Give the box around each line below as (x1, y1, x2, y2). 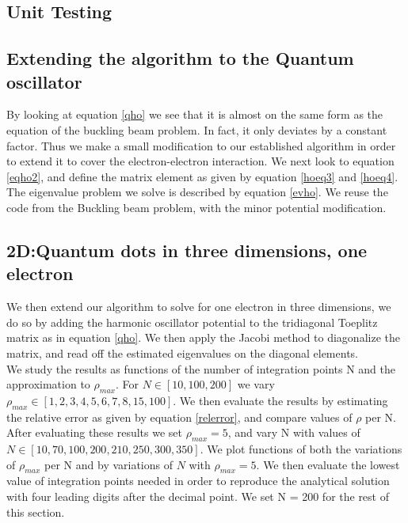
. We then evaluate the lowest (256, 456, 400, 472)
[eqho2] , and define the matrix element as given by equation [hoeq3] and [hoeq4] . (6, 168, 398, 184)
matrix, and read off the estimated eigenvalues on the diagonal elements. (6, 344, 358, 361)
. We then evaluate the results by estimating (173, 392, 388, 408)
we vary (237, 376, 275, 392)
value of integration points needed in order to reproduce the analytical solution (6, 472, 390, 489)
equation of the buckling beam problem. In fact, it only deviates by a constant (6, 121, 387, 138)
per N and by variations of (44, 456, 173, 472)
